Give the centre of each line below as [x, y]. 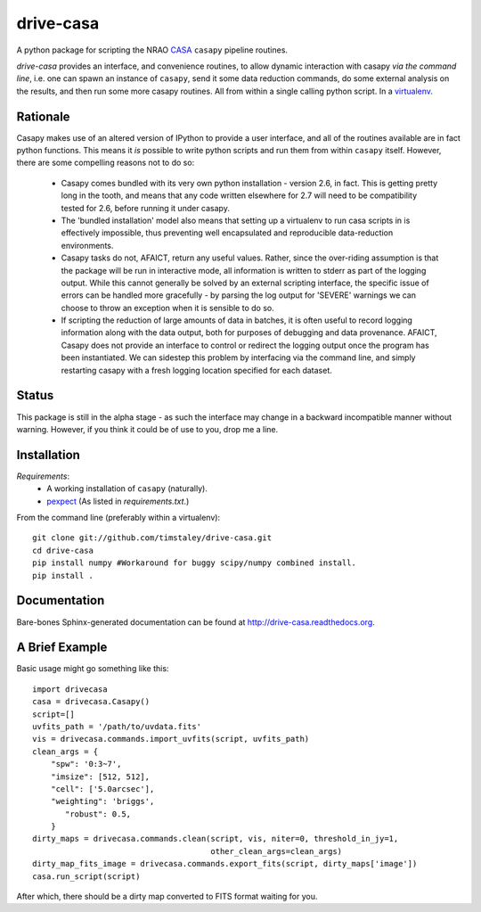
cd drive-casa [63, 550]
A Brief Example [62, 648]
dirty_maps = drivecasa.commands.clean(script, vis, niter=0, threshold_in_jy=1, [216, 839]
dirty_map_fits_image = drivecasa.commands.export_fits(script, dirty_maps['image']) [225, 864]
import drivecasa [70, 689]
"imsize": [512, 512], [100, 776]
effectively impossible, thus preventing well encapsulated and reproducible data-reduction [227, 233]
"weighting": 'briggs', [102, 801]
